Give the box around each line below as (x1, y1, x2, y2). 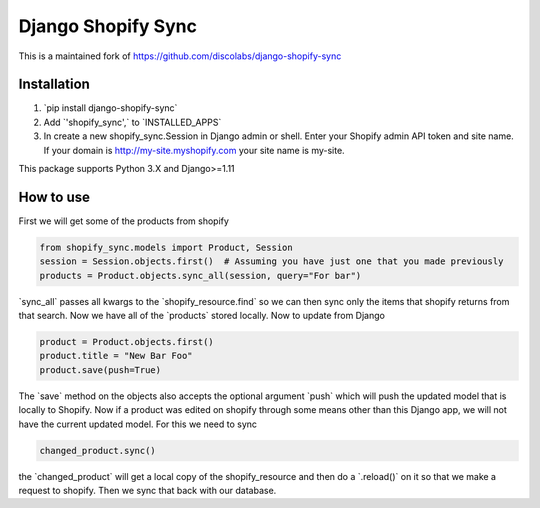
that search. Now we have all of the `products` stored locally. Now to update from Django (18, 310, 385, 322)
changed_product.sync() (39, 445, 157, 456)
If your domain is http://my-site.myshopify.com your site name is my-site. (43, 144, 345, 156)
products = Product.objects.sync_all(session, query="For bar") (39, 270, 362, 281)
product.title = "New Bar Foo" (39, 350, 194, 362)
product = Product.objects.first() (39, 336, 214, 348)
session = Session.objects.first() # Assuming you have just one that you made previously (39, 256, 504, 267)
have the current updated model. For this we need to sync (18, 418, 258, 430)
